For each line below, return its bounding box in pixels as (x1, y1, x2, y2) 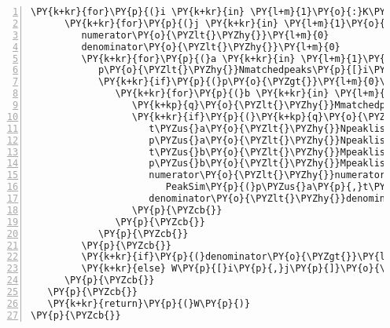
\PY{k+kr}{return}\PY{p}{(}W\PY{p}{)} (47, 297, 251, 309)
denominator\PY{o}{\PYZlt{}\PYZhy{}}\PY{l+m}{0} (81, 41, 340, 53)
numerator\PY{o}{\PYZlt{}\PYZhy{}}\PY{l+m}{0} (81, 29, 329, 41)
